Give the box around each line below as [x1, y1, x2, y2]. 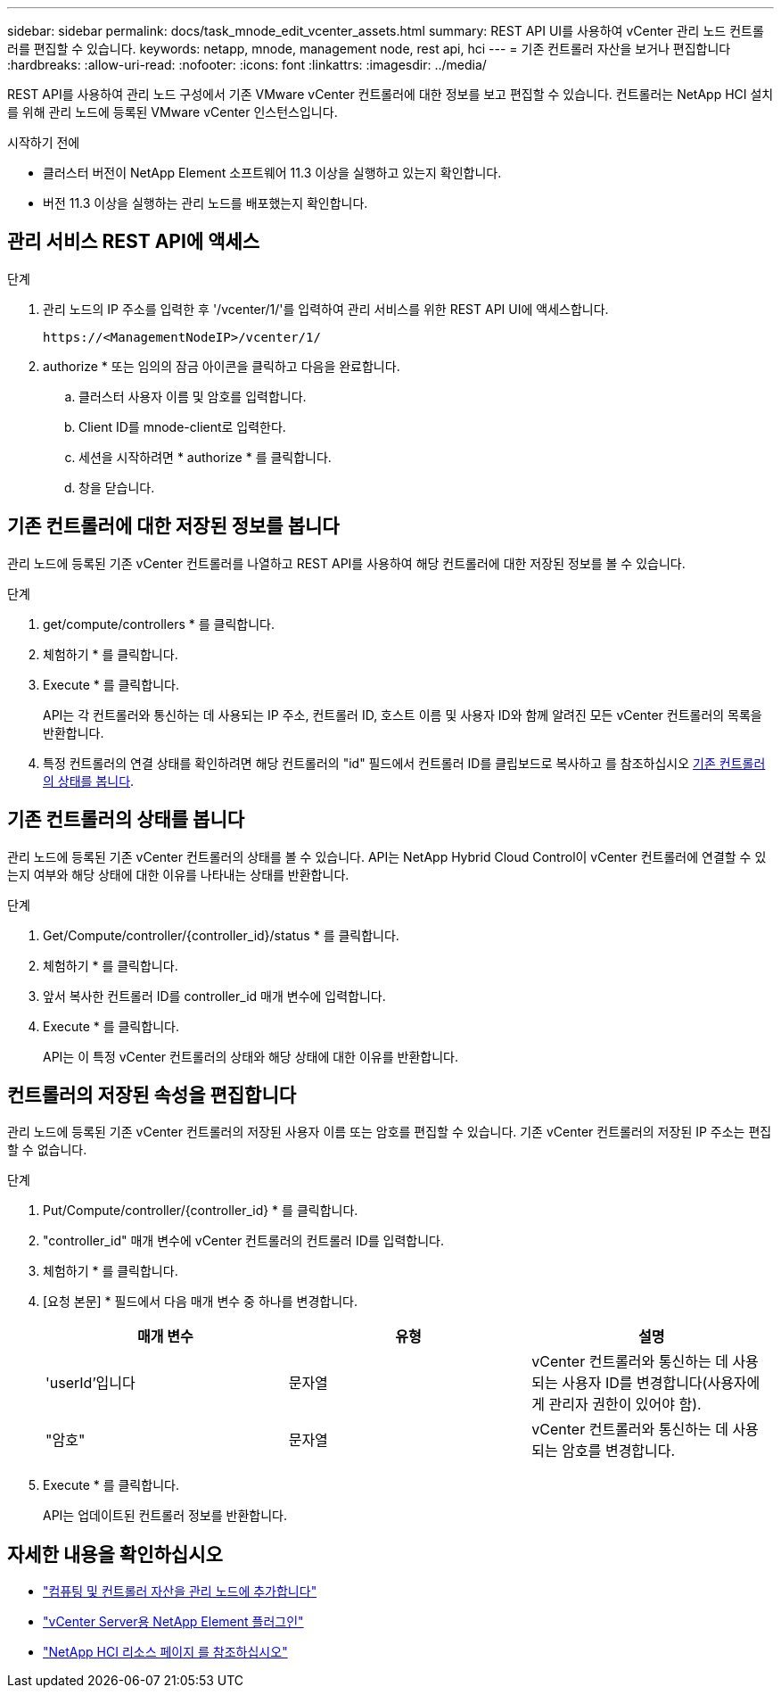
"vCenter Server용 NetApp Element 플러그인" [43, 1614, 304, 1630]
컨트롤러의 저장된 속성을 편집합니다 [7, 1083, 297, 1106]
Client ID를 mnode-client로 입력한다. [78, 418, 286, 434]
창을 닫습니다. [78, 479, 155, 495]
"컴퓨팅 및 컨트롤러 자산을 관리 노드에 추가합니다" [43, 1583, 317, 1600]
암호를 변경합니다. [562, 1442, 676, 1460]
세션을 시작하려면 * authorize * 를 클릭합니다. [78, 449, 332, 465]
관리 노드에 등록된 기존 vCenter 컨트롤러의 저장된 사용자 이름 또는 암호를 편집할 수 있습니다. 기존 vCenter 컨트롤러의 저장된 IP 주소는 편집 [7, 1124, 772, 1140]
